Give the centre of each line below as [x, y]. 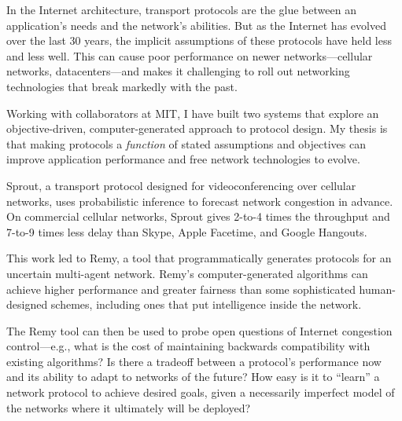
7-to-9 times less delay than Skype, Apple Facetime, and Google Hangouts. [187, 231]
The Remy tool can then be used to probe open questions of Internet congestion [199, 330]
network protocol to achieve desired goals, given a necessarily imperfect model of [201, 392]
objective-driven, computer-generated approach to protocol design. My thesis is [197, 128]
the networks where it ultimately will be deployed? [129, 407]
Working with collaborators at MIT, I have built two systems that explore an [193, 113]
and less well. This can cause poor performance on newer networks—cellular [190, 55]
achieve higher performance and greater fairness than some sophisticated [181, 289]
